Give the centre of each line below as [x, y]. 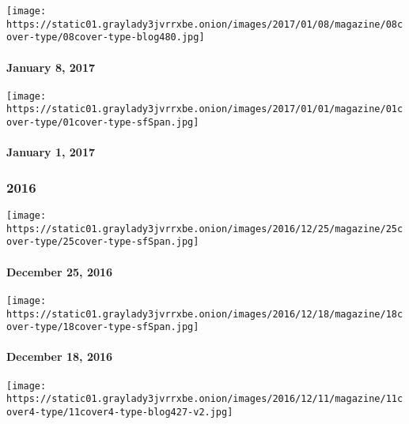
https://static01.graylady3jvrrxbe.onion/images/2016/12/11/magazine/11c [205, 399]
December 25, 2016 [60, 271]
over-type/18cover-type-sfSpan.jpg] [103, 327]
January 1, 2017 [51, 152]
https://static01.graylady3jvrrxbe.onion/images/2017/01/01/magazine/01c [205, 109]
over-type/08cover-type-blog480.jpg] [106, 38]
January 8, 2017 [51, 67]
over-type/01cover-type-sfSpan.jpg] [103, 123]
